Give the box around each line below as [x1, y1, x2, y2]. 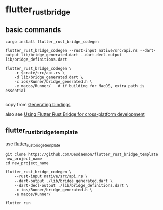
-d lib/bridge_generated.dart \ [14, 75, 83, 80]
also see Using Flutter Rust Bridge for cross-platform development [5, 111, 145, 117]
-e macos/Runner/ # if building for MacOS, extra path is [14, 83, 145, 88]
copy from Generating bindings [5, 101, 71, 107]
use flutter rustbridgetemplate [5, 141, 60, 148]
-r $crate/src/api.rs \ [14, 70, 65, 75]
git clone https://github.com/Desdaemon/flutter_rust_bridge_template [5, 152, 158, 157]
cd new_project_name [5, 161, 49, 166]
